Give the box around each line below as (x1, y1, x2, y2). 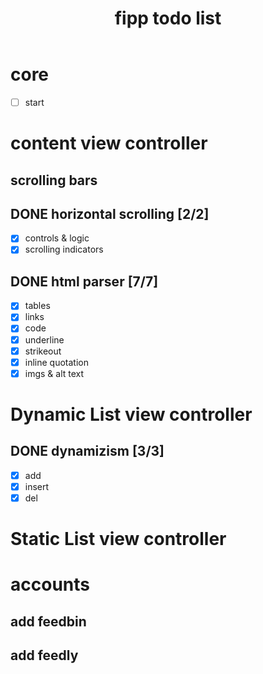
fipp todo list (114, 7, 222, 30)
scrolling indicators (24, 243, 104, 256)
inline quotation (24, 356, 89, 368)
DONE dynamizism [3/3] (10, 443, 165, 460)
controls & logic (24, 232, 90, 244)
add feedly (10, 647, 79, 664)
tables (24, 300, 51, 312)
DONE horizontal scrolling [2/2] (10, 205, 210, 222)
